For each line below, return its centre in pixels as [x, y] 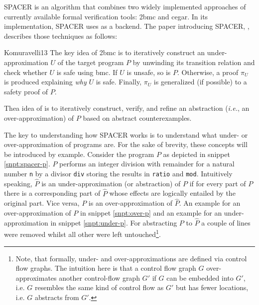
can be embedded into [200, 277]
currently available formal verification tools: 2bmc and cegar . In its [106, 16]
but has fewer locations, [212, 287]
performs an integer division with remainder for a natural [147, 164]
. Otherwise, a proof [208, 72]
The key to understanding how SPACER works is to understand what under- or [126, 134]
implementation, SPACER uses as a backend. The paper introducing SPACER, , [127, 26]
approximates [36, 277]
